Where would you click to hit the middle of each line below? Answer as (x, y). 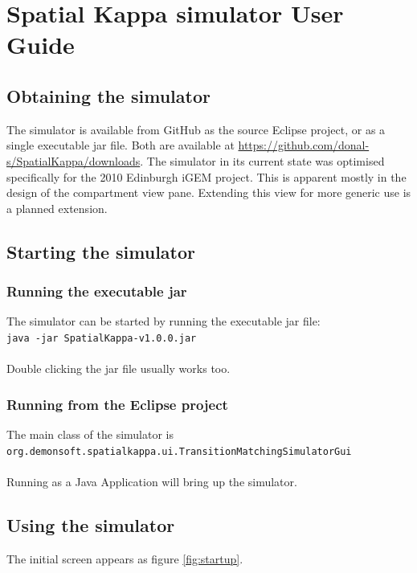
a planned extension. (57, 208)
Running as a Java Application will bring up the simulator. (152, 481)
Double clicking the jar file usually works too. (119, 368)
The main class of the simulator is (90, 434)
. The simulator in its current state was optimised (262, 160)
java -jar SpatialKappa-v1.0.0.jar (102, 338)
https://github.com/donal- (304, 145)
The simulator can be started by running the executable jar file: (164, 321)
